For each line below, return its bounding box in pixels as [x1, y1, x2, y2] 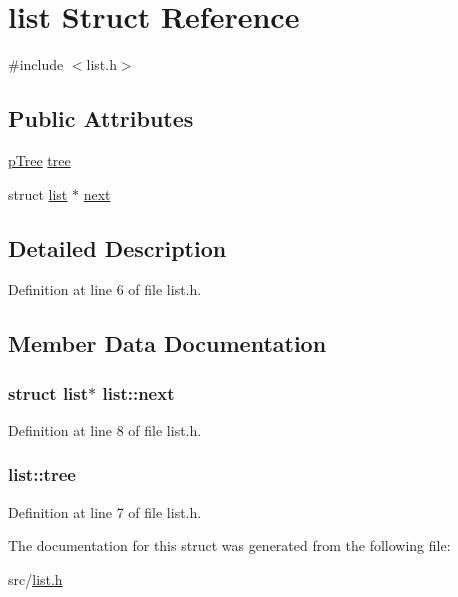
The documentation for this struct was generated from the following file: [8, 535, 451, 556]
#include [8, 54, 64, 75]
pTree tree [8, 149, 71, 170]
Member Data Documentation [8, 328, 327, 359]
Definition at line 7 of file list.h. [8, 501, 202, 522]
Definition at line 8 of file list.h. [8, 419, 202, 440]
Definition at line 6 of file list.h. [8, 279, 202, 300]
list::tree [8, 462, 76, 487]
